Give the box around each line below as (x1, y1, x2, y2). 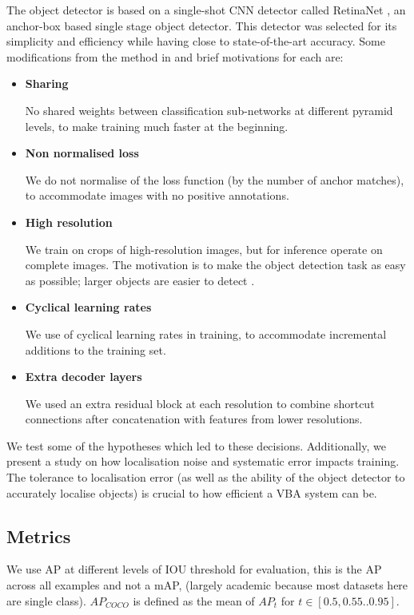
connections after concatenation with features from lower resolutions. (25, 411, 363, 427)
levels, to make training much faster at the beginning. (25, 117, 289, 134)
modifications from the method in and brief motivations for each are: (6, 48, 344, 65)
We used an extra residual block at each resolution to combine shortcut (25, 395, 375, 411)
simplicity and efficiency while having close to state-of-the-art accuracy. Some (6, 33, 385, 50)
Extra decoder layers (25, 368, 142, 385)
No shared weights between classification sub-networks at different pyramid (25, 101, 393, 118)
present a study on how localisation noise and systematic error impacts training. (6, 453, 400, 470)
